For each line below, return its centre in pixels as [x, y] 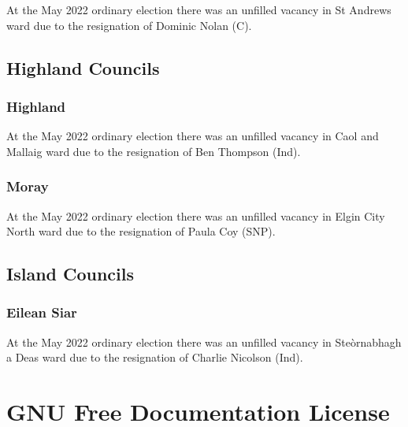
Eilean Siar [42, 312]
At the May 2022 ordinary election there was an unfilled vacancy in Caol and [193, 136]
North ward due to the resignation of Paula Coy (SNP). [141, 231]
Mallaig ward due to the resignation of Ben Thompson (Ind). [154, 151]
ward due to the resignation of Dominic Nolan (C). [129, 25]
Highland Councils [83, 67]
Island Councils [70, 274]
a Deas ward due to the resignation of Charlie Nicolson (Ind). [155, 357]
